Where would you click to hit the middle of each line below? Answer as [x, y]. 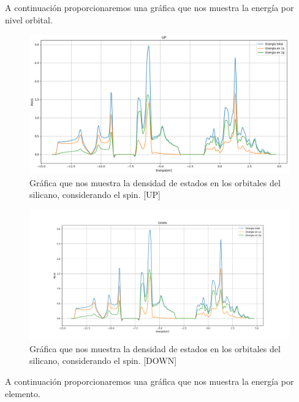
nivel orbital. [29, 19]
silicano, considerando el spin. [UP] [95, 195]
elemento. [23, 393]
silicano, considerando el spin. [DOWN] [103, 361]
